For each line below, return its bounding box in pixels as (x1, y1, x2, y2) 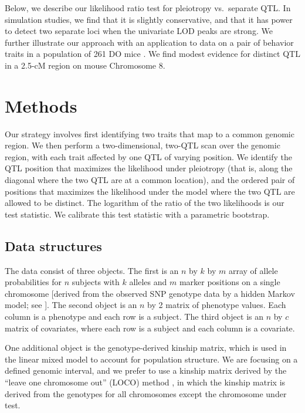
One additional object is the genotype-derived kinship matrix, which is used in (5, 341, 287, 354)
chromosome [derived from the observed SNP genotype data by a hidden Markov (5, 287, 295, 299)
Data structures (5, 236, 102, 255)
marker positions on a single (179, 276, 280, 288)
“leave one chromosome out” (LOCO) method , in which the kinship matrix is (5, 375, 286, 388)
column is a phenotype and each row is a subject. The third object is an (5, 310, 263, 323)
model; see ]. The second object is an (5, 299, 137, 311)
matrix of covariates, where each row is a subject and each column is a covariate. (5, 321, 295, 334)
